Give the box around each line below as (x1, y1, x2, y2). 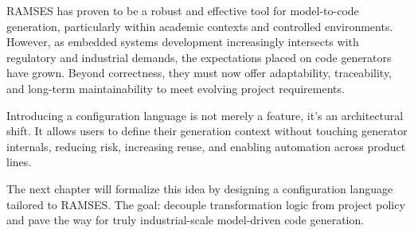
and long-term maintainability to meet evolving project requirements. (6, 80, 345, 96)
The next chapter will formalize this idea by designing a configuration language (6, 180, 393, 196)
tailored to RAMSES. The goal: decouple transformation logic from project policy (6, 196, 405, 212)
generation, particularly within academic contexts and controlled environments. (6, 17, 393, 34)
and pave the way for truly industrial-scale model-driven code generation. (6, 212, 365, 228)
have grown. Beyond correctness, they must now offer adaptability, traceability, (6, 64, 393, 81)
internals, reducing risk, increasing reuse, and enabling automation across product (6, 138, 406, 154)
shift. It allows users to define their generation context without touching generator (6, 122, 408, 139)
